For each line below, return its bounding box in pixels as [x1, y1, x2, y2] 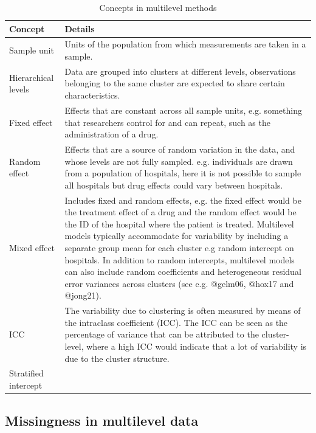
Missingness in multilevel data [5, 411, 199, 430]
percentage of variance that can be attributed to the [64, 328, 259, 341]
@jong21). [64, 289, 101, 302]
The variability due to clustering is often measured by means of [64, 304, 301, 317]
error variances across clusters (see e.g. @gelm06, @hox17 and [64, 277, 294, 289]
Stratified [9, 367, 44, 379]
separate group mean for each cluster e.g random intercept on [64, 241, 294, 254]
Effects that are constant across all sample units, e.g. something [64, 103, 302, 116]
